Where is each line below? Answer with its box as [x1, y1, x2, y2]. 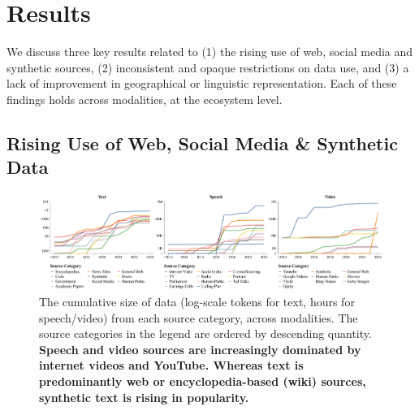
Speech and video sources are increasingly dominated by [39, 340, 361, 357]
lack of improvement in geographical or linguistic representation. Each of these [6, 75, 397, 92]
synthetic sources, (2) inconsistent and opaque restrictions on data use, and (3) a [6, 58, 409, 76]
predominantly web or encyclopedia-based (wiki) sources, [39, 373, 366, 390]
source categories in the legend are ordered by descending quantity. [39, 325, 372, 342]
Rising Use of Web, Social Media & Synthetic [6, 130, 398, 155]
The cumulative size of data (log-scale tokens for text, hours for [39, 293, 355, 310]
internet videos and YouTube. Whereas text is [39, 357, 304, 374]
